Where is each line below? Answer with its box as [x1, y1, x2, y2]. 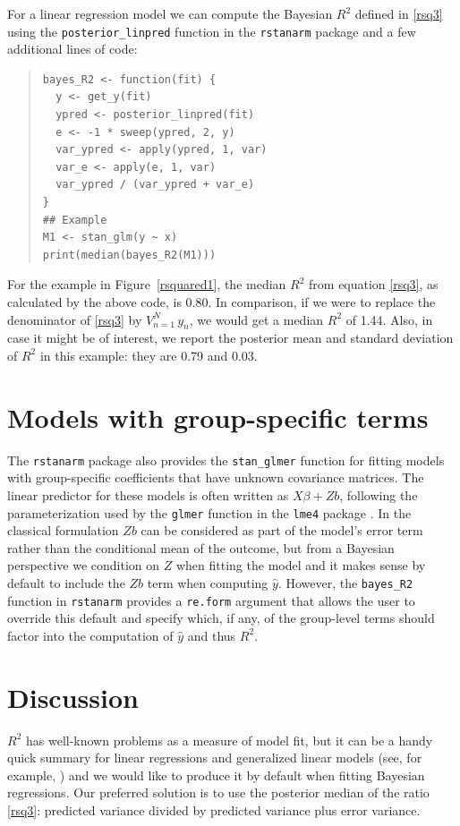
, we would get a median [189, 310, 324, 328]
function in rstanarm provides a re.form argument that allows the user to [7, 591, 415, 609]
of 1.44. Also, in [345, 310, 433, 328]
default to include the [7, 573, 125, 592]
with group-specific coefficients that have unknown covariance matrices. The [7, 468, 424, 487]
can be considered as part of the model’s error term [141, 521, 423, 540]
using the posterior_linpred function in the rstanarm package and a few [7, 21, 416, 40]
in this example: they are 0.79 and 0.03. [39, 345, 258, 364]
